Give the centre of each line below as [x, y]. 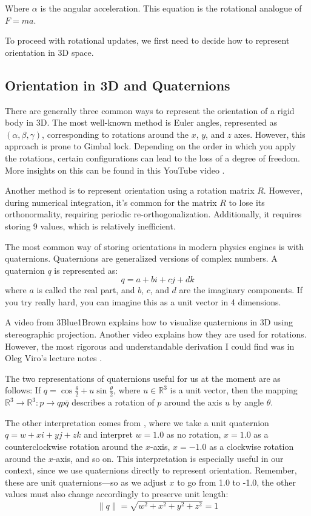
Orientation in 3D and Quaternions [118, 85]
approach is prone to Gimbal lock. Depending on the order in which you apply [151, 146]
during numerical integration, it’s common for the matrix [111, 202]
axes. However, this [270, 134]
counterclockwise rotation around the [74, 446]
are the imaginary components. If [241, 290]
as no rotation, [194, 434]
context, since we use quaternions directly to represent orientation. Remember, [151, 470]
